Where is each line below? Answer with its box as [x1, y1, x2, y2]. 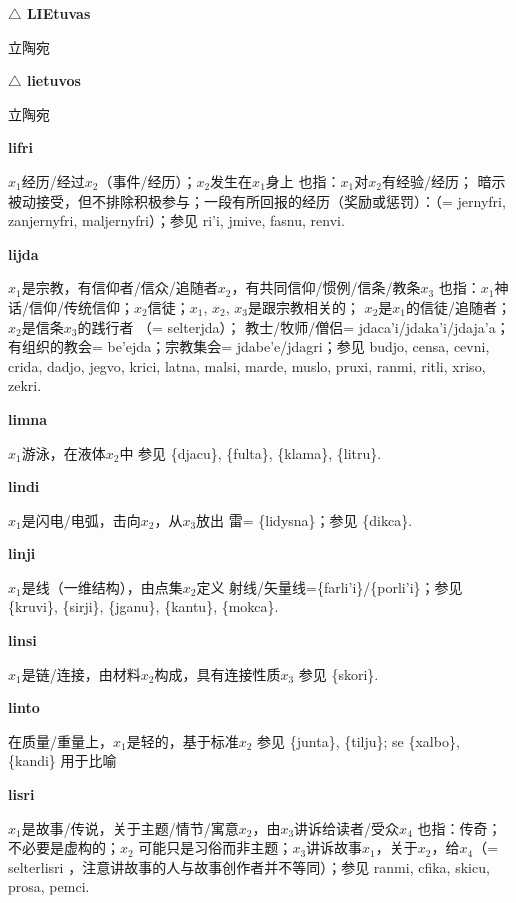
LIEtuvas [26, 3, 91, 23]
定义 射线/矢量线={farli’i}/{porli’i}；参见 [196, 576, 463, 597]
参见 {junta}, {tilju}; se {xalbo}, [257, 730, 460, 751]
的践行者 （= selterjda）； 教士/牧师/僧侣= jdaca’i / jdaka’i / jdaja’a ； [77, 316, 510, 337]
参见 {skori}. [298, 663, 379, 684]
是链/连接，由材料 [21, 663, 141, 684]
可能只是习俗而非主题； [138, 837, 293, 858]
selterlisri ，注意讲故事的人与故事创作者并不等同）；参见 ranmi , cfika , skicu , [8, 856, 490, 877]
